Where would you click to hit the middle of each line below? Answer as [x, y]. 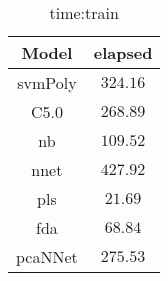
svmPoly [47, 82]
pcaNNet [47, 256]
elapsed [123, 52]
